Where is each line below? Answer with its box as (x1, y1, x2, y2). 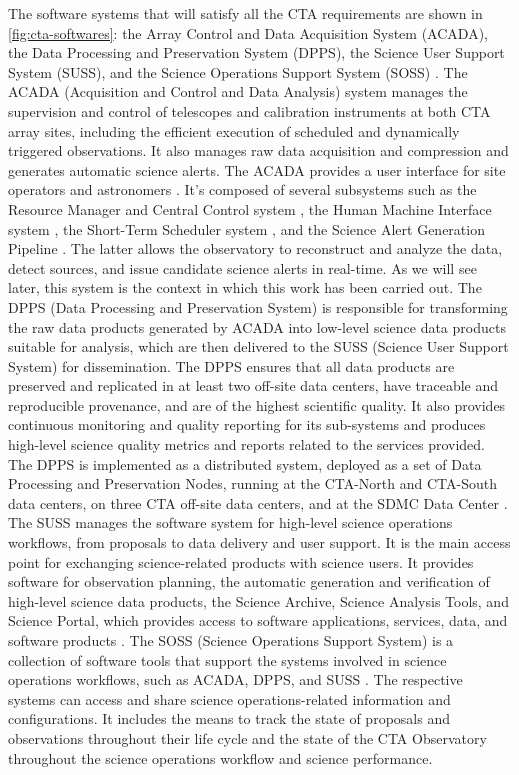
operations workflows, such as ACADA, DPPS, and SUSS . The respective (8, 669, 463, 690)
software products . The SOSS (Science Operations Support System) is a (8, 630, 454, 650)
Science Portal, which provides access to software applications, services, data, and (8, 610, 508, 631)
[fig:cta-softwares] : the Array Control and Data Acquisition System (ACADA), (8, 22, 488, 43)
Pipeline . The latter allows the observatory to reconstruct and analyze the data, (8, 238, 503, 259)
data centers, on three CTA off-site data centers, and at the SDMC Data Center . (8, 492, 508, 513)
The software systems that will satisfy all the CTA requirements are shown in (8, 3, 483, 23)
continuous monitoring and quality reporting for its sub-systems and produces (8, 414, 486, 435)
